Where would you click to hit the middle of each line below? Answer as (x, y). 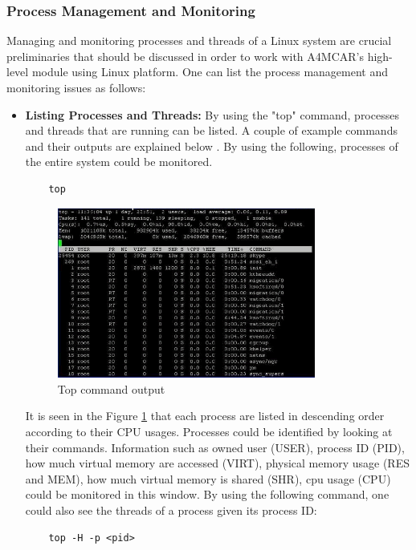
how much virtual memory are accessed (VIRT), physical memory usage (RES (217, 463)
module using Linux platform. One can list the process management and (210, 72)
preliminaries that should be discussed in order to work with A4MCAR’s (185, 56)
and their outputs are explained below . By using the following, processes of (212, 146)
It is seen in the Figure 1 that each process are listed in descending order (205, 416)
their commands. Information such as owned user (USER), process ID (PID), (215, 447)
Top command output (111, 388)
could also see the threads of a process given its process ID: (171, 510)
